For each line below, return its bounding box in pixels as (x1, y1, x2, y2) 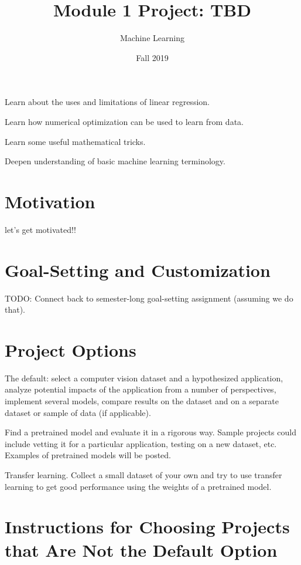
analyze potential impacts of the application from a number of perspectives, (5, 383, 276, 395)
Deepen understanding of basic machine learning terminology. (5, 155, 225, 167)
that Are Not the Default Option (5, 537, 278, 561)
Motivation (5, 189, 95, 213)
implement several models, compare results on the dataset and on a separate (5, 395, 279, 407)
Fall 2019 (136, 51, 169, 63)
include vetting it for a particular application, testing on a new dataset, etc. (5, 437, 277, 449)
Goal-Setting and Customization (5, 258, 271, 282)
